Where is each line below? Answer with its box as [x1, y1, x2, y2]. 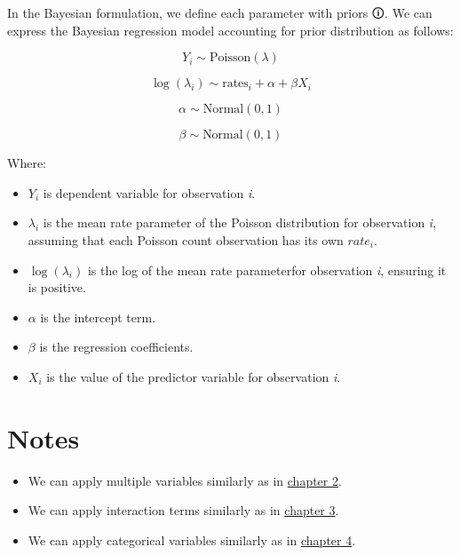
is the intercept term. [40, 307, 156, 326]
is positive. [28, 278, 86, 297]
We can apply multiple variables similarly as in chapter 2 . [28, 471, 342, 489]
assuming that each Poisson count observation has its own [28, 230, 344, 249]
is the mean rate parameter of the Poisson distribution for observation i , [43, 213, 437, 232]
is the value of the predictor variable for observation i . [46, 367, 341, 385]
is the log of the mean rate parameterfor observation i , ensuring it [87, 260, 447, 279]
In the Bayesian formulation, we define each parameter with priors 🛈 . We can [7, 4, 432, 21]
